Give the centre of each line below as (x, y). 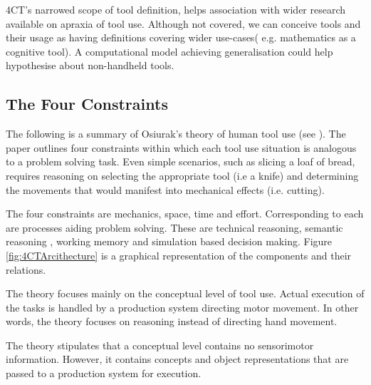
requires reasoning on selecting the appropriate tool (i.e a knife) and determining (182, 175)
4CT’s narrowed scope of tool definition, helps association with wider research (176, 9)
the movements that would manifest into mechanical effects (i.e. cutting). (165, 189)
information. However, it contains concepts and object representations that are (177, 359)
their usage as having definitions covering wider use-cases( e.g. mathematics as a (181, 37)
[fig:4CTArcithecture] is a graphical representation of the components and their (179, 255)
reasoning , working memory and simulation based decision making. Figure (169, 241)
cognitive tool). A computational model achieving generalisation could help (169, 51)
